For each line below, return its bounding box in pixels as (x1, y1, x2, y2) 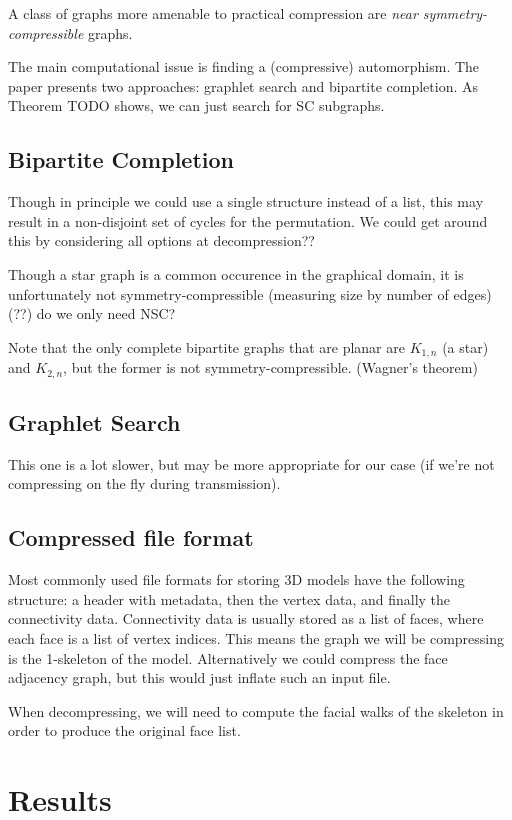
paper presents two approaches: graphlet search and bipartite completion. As (8, 75, 479, 96)
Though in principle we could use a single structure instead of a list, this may (8, 191, 484, 212)
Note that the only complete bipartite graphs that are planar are (8, 336, 405, 357)
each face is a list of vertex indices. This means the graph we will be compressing (8, 628, 505, 649)
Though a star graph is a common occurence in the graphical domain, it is (8, 263, 464, 284)
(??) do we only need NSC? (8, 303, 176, 324)
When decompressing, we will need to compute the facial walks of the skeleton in (8, 700, 504, 721)
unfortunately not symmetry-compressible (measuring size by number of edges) (8, 283, 492, 304)
